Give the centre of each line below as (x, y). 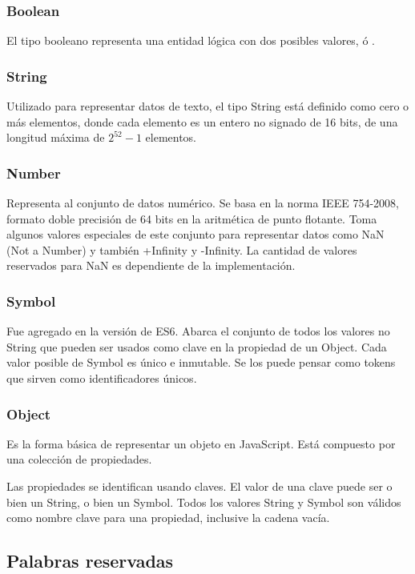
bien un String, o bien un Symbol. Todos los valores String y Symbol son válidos (204, 502)
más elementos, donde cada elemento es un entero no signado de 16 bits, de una (202, 121)
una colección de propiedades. (79, 459)
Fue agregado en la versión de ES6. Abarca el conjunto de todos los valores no (198, 331)
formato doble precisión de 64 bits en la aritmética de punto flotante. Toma (192, 218)
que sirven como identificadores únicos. (102, 378)
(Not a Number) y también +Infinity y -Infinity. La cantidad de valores (182, 249)
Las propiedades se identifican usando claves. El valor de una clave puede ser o (199, 486)
